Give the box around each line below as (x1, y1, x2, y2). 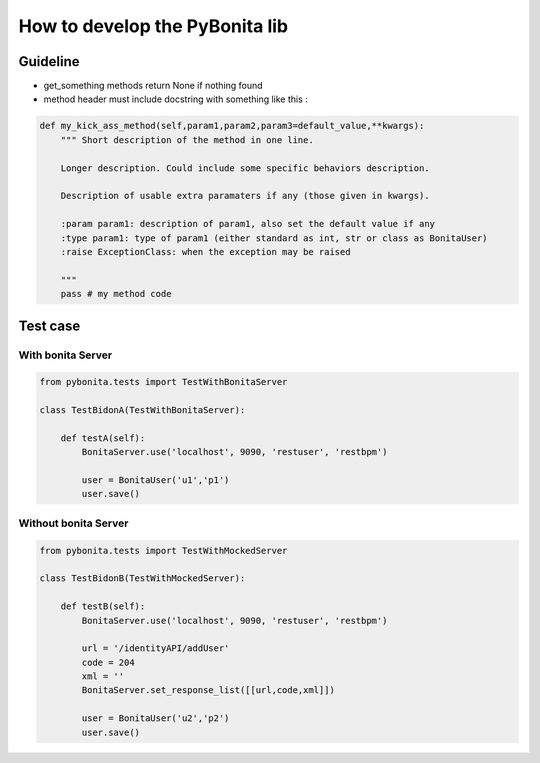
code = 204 (81, 656, 135, 668)
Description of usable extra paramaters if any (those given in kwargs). (60, 190, 430, 202)
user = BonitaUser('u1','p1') (81, 475, 230, 486)
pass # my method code (60, 288, 172, 300)
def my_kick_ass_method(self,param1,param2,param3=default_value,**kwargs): (39, 120, 425, 132)
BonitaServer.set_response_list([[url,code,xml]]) (81, 685, 335, 696)
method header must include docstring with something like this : (43, 93, 309, 105)
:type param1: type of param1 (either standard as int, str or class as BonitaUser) (60, 232, 489, 244)
